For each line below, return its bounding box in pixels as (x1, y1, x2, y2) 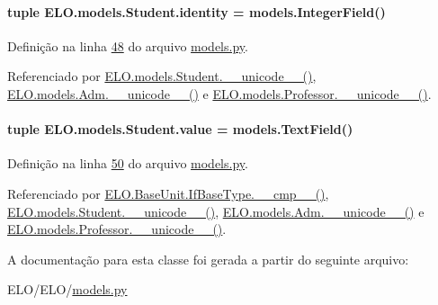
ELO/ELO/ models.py (7, 280, 128, 299)
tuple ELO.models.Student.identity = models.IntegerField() (7, 2, 386, 21)
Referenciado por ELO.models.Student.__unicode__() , (7, 67, 317, 85)
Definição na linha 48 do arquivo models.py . (7, 36, 248, 55)
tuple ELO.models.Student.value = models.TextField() (7, 120, 353, 139)
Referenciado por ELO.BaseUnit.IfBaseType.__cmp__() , (7, 184, 329, 202)
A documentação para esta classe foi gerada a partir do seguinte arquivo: (7, 249, 409, 268)
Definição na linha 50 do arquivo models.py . (7, 154, 248, 173)
